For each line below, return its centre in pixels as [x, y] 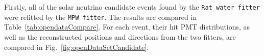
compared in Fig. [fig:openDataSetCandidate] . [77, 47]
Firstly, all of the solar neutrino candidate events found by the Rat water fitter [132, 7]
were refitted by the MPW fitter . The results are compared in [101, 17]
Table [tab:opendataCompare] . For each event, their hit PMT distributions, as [127, 27]
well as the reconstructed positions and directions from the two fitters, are [120, 36]
